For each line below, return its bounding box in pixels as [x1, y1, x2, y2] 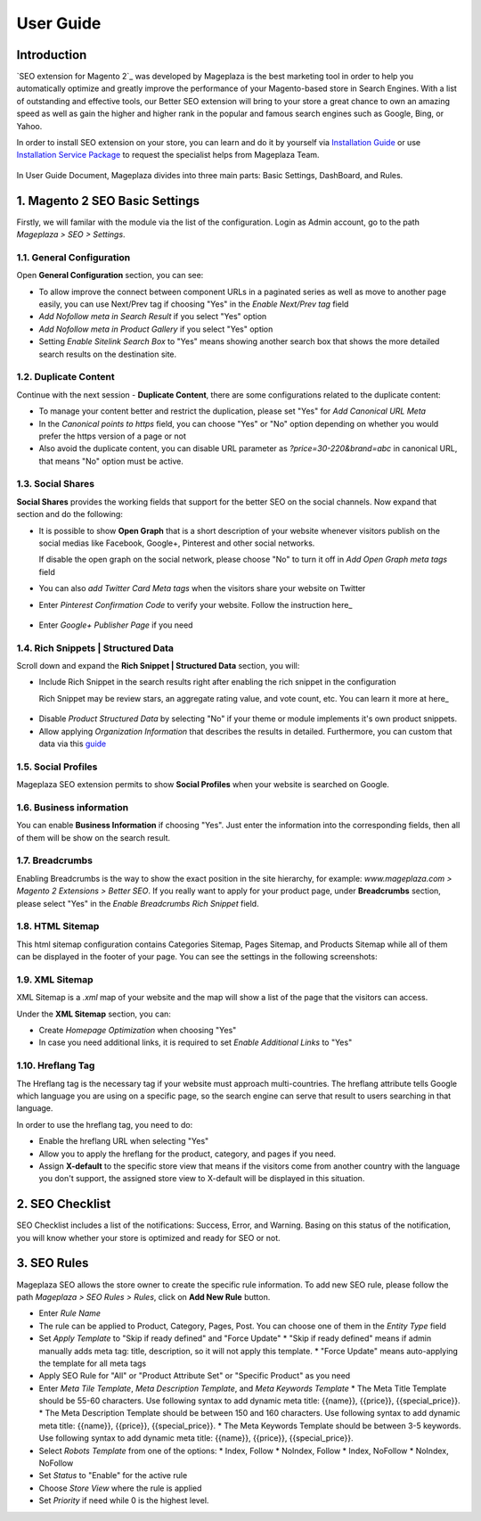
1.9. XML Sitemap [16, 973, 94, 985]
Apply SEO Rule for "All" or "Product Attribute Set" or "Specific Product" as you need [38, 1370, 351, 1381]
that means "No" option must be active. [38, 456, 184, 466]
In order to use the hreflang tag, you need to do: [16, 1119, 193, 1130]
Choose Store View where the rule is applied [38, 1483, 202, 1493]
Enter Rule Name [38, 1308, 102, 1319]
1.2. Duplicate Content [16, 371, 115, 383]
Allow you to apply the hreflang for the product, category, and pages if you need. [38, 1148, 337, 1159]
